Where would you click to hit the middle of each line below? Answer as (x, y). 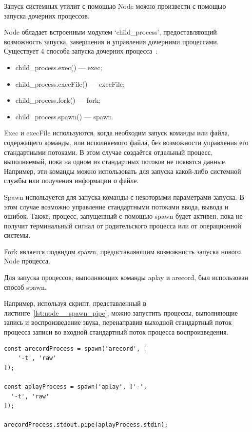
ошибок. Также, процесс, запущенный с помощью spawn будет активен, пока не (123, 216)
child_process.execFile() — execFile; (70, 84)
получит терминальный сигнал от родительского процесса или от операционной (123, 225)
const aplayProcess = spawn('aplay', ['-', (76, 387)
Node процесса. (27, 261)
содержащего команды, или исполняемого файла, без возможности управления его (126, 142)
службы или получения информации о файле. (71, 180)
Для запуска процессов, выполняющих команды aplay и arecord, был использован (126, 277)
